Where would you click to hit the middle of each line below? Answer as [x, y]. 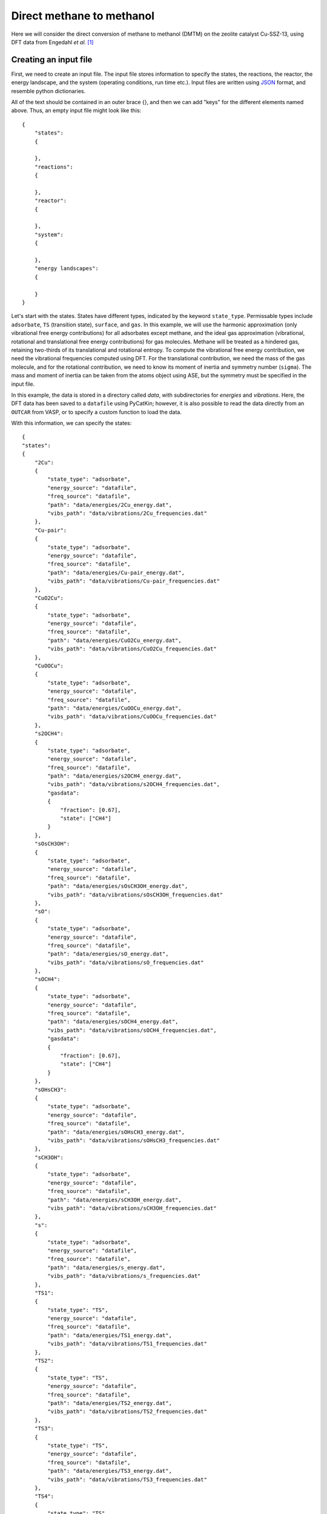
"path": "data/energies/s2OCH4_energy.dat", [114, 776]
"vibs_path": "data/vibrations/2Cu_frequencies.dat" [127, 513]
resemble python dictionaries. [48, 91]
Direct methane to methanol [83, 16]
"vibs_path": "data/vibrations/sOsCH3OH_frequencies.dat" [135, 894]
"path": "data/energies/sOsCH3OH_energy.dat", [118, 886]
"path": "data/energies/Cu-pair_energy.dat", [116, 573]
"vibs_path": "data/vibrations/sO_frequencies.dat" [126, 962]
